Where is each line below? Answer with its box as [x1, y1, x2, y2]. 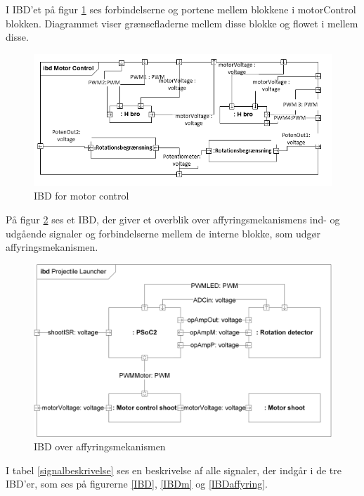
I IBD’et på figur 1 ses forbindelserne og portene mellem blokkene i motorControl [6, 2, 356, 16]
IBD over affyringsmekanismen [34, 439, 166, 454]
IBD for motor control [34, 188, 129, 203]
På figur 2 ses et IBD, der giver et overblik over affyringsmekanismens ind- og [6, 211, 340, 226]
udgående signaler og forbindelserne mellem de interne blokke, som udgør [6, 226, 321, 240]
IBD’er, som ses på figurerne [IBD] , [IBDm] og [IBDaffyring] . [6, 476, 268, 491]
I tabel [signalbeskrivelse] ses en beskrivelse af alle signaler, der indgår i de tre [6, 462, 342, 477]
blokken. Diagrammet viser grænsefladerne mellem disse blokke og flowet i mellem [6, 15, 358, 30]
